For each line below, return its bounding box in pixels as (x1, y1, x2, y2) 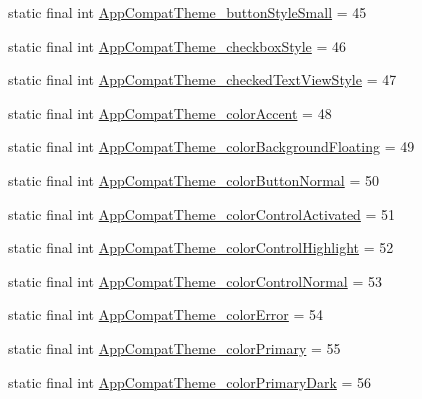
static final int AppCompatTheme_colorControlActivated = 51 (8, 203, 396, 224)
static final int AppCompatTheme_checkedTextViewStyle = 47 (8, 69, 397, 90)
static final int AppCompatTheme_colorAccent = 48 (8, 102, 332, 123)
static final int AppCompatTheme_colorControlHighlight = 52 (8, 237, 394, 258)
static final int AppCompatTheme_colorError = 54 (8, 304, 324, 325)
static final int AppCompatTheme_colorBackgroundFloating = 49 (8, 136, 415, 157)
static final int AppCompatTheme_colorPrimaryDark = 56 (8, 371, 372, 392)
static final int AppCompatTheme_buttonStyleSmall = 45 (8, 2, 367, 22)
